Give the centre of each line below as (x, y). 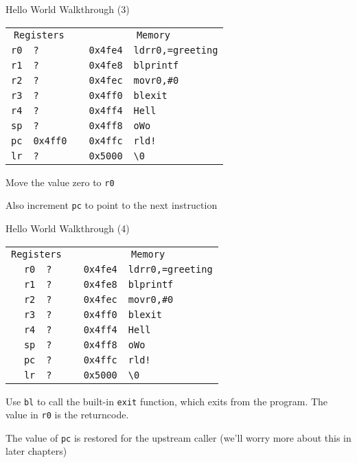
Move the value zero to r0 (60, 182)
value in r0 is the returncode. (67, 415)
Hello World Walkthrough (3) (68, 9)
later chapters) (36, 451)
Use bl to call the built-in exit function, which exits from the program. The (167, 401)
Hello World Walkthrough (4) (68, 228)
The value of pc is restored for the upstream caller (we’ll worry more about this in (178, 437)
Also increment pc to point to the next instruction (112, 205)
